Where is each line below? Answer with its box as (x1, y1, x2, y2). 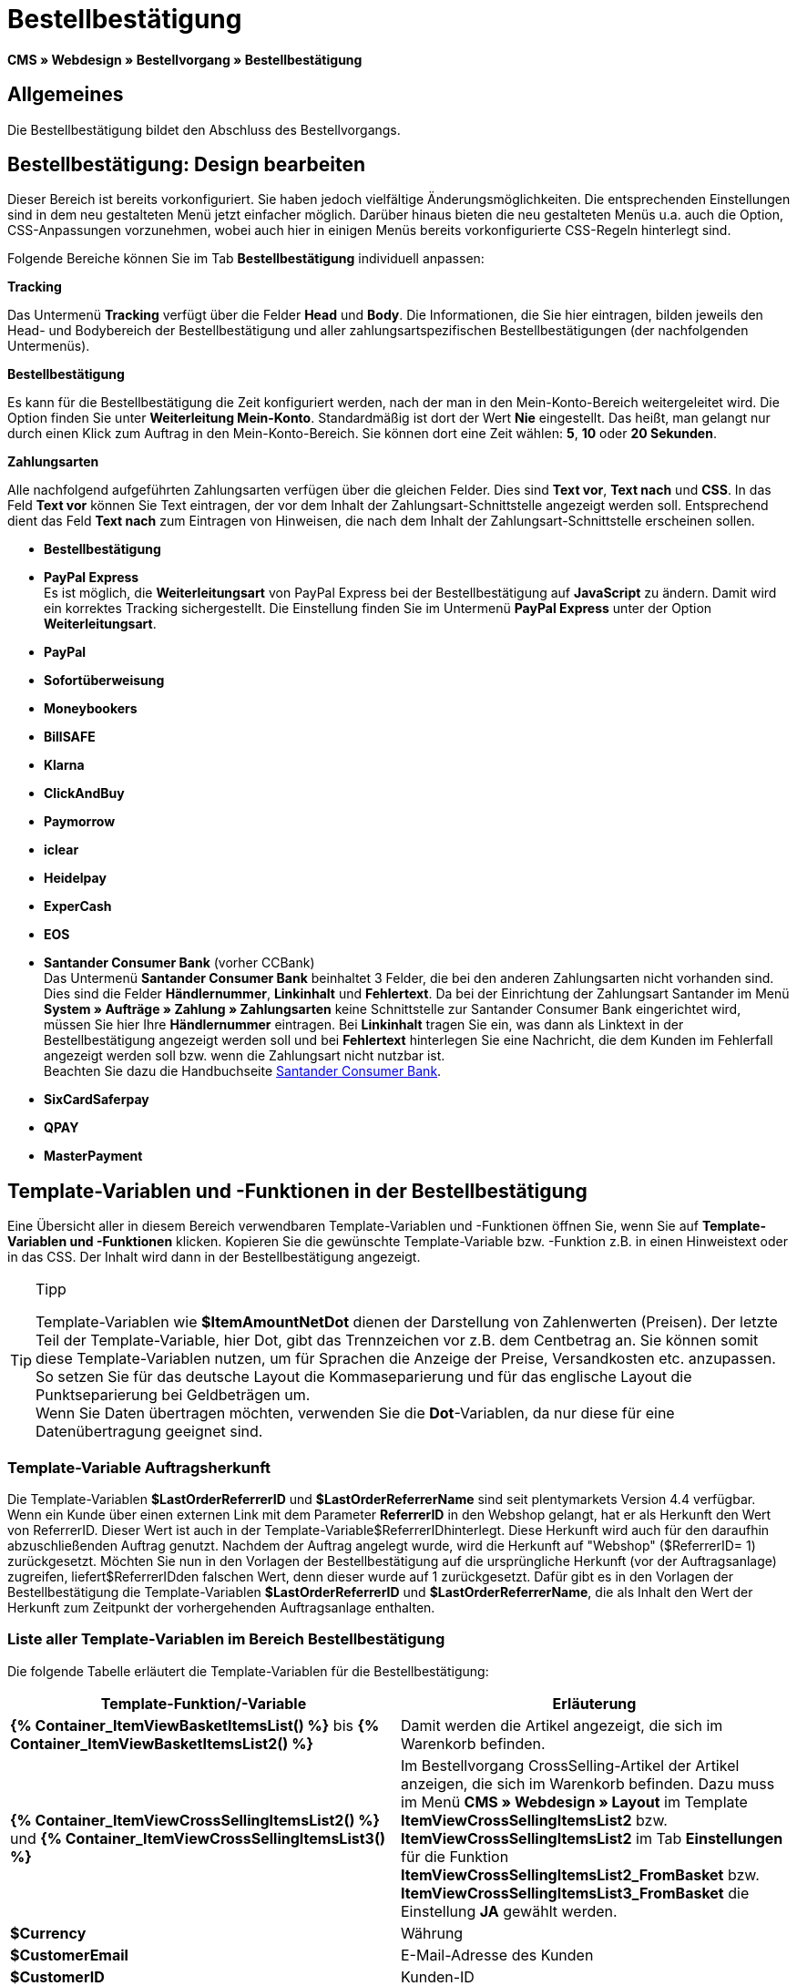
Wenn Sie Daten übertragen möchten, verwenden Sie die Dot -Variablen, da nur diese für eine (36, 1404, 675, 1423)
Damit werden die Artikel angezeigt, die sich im (401, 1715, 723, 1735)
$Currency (10, 1923, 87, 1942)
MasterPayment (44, 1148, 143, 1164)
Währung (401, 1923, 464, 1942)
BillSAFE (44, 729, 96, 745)
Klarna (44, 757, 85, 773)
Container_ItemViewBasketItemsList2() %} (10, 1734, 313, 1753)
